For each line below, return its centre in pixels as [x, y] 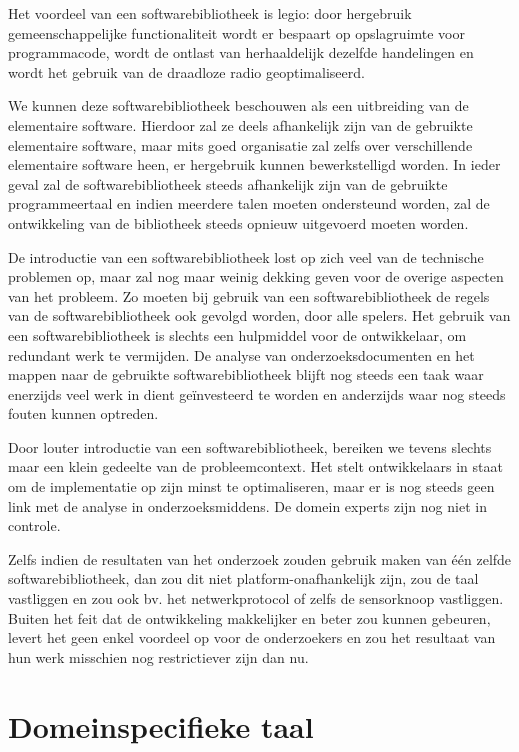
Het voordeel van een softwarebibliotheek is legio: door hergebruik [210, 13]
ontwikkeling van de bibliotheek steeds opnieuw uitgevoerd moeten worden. [238, 222]
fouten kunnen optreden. [83, 413]
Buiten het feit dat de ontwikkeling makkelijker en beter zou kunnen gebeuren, [249, 617]
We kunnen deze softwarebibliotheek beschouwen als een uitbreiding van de [238, 105]
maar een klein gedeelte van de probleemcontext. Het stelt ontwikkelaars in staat [255, 466]
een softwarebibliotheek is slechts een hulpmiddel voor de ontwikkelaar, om [237, 334]
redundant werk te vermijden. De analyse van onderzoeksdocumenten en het [241, 354]
